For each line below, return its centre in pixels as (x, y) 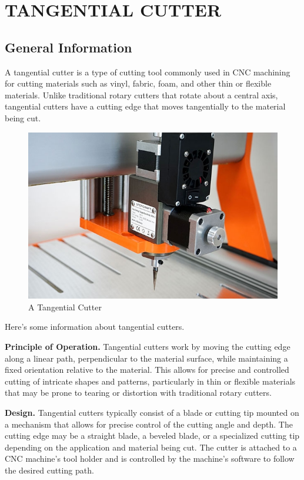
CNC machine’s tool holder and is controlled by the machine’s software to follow (150, 459)
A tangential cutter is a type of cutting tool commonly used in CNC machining (148, 72)
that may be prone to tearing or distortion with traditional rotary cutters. (138, 393)
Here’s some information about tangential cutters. (95, 327)
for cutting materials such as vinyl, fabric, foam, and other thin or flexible (138, 83)
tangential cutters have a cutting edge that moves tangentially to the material (145, 106)
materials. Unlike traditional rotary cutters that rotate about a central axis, (141, 95)
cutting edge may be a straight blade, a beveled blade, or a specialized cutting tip (152, 436)
